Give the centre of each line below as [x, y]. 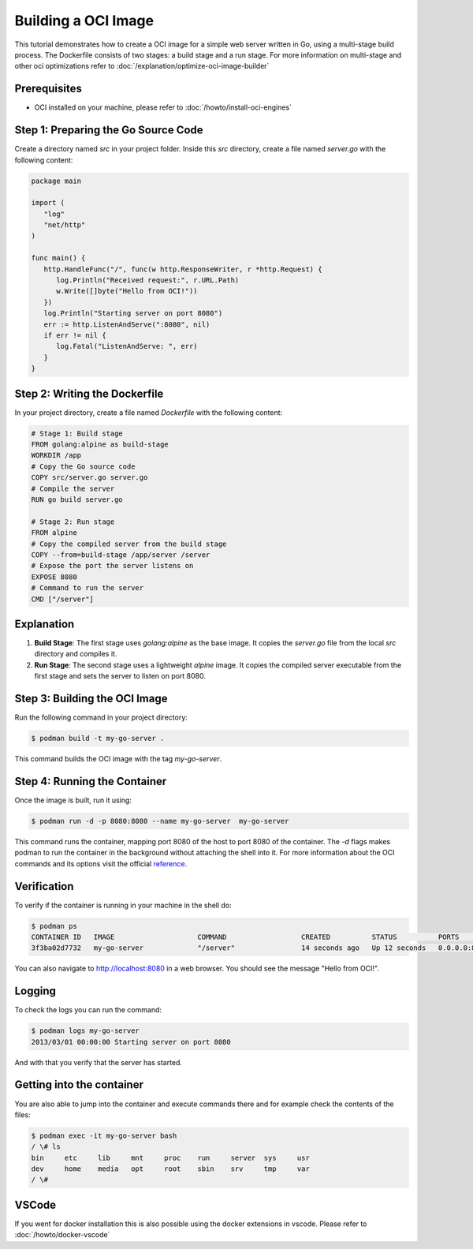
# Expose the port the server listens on [112, 566]
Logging [35, 991]
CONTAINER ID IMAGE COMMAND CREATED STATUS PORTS [245, 937]
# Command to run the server [88, 588]
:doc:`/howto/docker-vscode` [62, 1235]
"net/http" [65, 225]
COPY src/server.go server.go [89, 478]
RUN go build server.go [77, 499]
